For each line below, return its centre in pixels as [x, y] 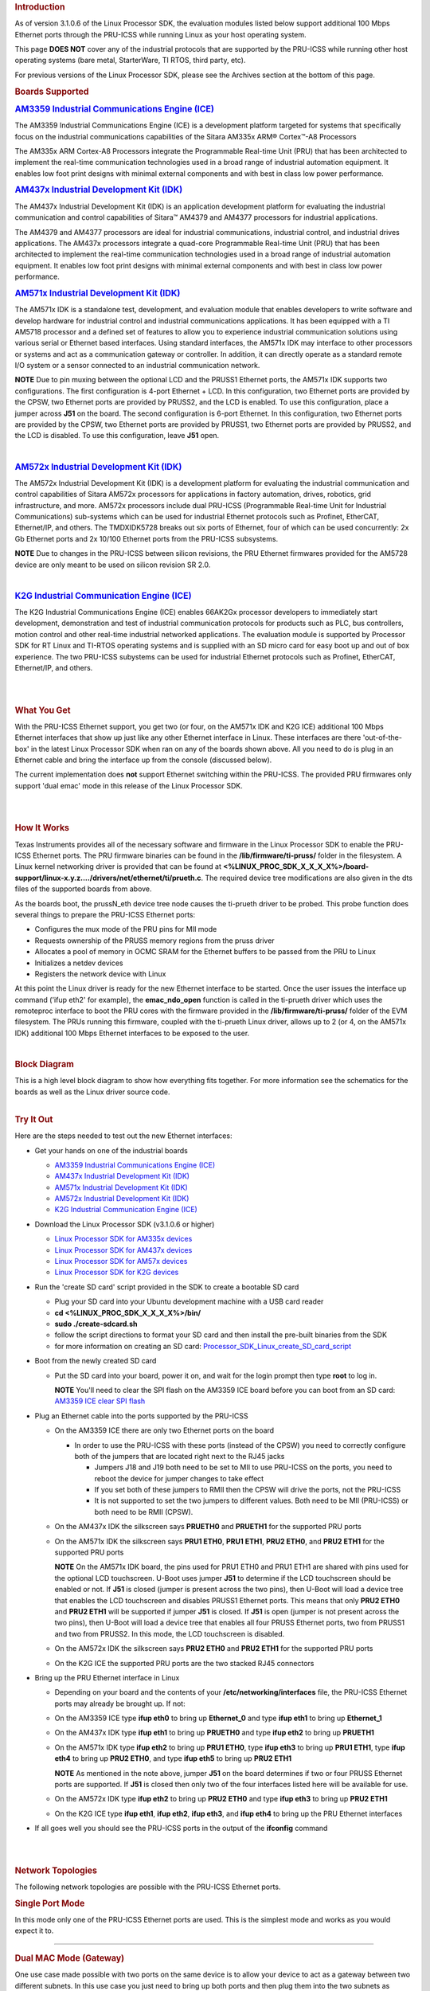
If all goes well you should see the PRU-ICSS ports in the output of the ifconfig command [181, 1829]
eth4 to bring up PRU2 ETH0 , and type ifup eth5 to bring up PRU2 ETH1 [173, 1758]
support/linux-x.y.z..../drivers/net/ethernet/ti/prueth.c [108, 878]
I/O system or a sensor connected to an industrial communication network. [137, 366]
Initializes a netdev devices [79, 963]
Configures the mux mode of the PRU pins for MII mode [126, 929]
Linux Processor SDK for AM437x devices [123, 1250]
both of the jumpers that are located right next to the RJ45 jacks [180, 1456]
